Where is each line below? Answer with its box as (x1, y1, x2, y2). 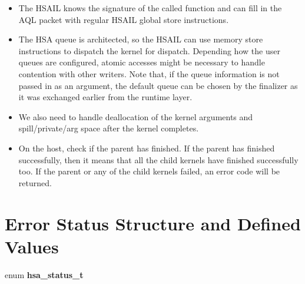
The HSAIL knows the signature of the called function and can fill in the (18, 2, 282, 14)
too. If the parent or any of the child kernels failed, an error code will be (18, 165, 280, 177)
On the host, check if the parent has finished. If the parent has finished (18, 141, 275, 154)
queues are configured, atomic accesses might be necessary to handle (18, 56, 265, 68)
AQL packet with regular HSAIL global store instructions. (18, 13, 229, 25)
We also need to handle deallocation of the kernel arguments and (18, 110, 253, 123)
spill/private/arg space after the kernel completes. (18, 122, 199, 134)
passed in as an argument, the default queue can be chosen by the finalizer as (18, 79, 298, 91)
